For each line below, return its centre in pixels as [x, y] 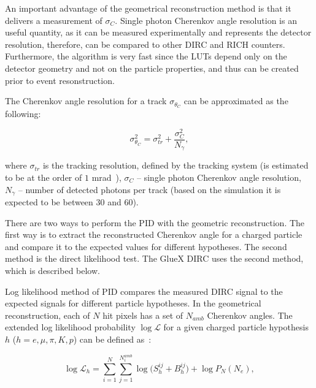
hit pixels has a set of [143, 315]
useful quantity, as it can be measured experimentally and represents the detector [158, 32]
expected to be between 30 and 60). [72, 201]
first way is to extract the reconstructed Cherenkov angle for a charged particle [154, 234]
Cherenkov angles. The [250, 315]
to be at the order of [44, 177]
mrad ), [106, 177]
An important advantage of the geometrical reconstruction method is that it [148, 8]
